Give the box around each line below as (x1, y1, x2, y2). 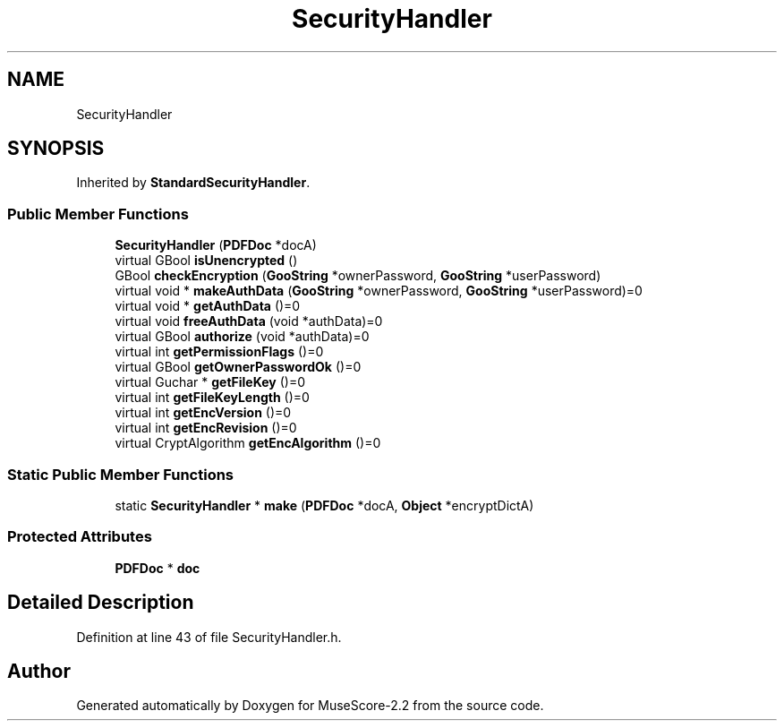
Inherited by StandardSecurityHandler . (76, 175, 311, 191)
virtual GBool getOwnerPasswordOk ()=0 (115, 359, 362, 375)
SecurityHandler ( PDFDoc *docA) (115, 237, 317, 253)
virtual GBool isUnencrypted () (115, 253, 298, 269)
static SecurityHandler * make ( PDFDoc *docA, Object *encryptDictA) (115, 497, 534, 513)
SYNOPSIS (7, 137, 105, 160)
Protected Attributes (7, 527, 152, 546)
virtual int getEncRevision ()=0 (115, 420, 297, 436)
